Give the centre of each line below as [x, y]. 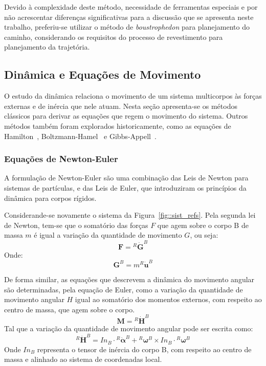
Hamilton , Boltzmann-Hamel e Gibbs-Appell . [80, 136]
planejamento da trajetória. [47, 47]
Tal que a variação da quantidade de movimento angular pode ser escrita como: [129, 328]
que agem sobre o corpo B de [203, 225]
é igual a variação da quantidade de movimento [108, 235]
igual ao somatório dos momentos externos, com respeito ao [168, 299]
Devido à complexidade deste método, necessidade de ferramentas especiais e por [131, 7]
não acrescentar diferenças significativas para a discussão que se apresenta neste [129, 17]
